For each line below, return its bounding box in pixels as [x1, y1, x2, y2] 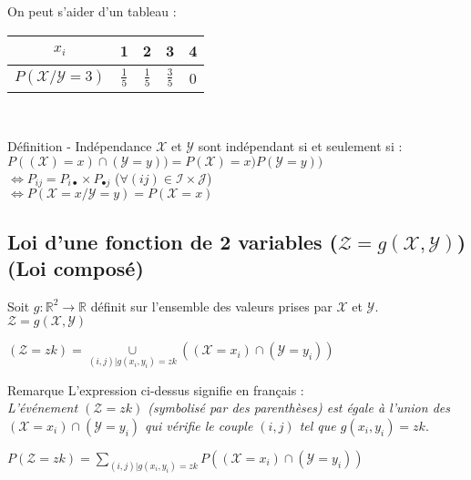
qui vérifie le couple [145, 415, 253, 434]
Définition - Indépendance [7, 137, 152, 156]
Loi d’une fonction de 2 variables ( [7, 227, 338, 255]
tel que [299, 415, 336, 434]
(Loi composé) [7, 254, 144, 282]
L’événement [7, 398, 78, 417]
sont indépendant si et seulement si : [198, 137, 403, 156]
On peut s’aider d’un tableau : [7, 2, 177, 20]
